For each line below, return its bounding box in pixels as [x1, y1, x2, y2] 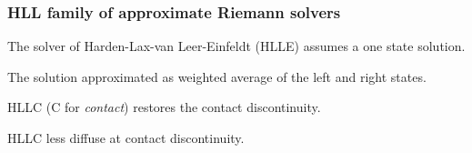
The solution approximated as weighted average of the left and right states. [7, 66, 427, 86]
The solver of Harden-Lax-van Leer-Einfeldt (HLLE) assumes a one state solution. [7, 36, 466, 56]
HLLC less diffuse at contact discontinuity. [7, 128, 245, 147]
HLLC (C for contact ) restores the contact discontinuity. [7, 97, 321, 117]
